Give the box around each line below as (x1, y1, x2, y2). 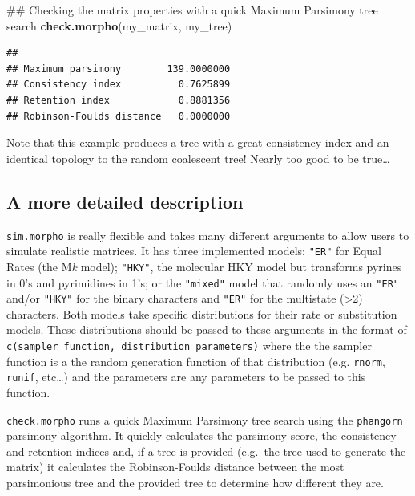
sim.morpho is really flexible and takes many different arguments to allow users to (6, 226, 409, 243)
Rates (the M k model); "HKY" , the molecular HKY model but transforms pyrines (6, 258, 402, 274)
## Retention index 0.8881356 (6, 94, 231, 106)
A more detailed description (6, 189, 244, 213)
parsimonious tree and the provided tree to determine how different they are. (6, 474, 384, 491)
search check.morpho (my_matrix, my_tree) (6, 17, 232, 34)
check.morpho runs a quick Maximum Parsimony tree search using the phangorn (6, 411, 403, 428)
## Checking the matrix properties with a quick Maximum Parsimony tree (6, 2, 378, 18)
